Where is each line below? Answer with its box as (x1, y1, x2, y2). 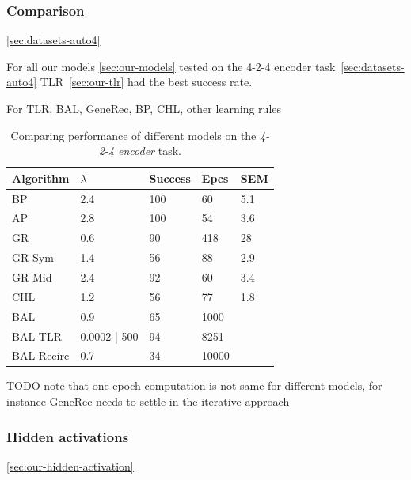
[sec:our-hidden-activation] (6, 457, 134, 474)
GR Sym (12, 249, 54, 266)
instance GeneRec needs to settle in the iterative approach (6, 393, 290, 410)
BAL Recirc (12, 347, 70, 364)
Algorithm (12, 169, 70, 186)
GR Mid (12, 269, 52, 285)
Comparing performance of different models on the (10, 127, 257, 143)
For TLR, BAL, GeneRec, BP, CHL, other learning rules (6, 100, 282, 116)
